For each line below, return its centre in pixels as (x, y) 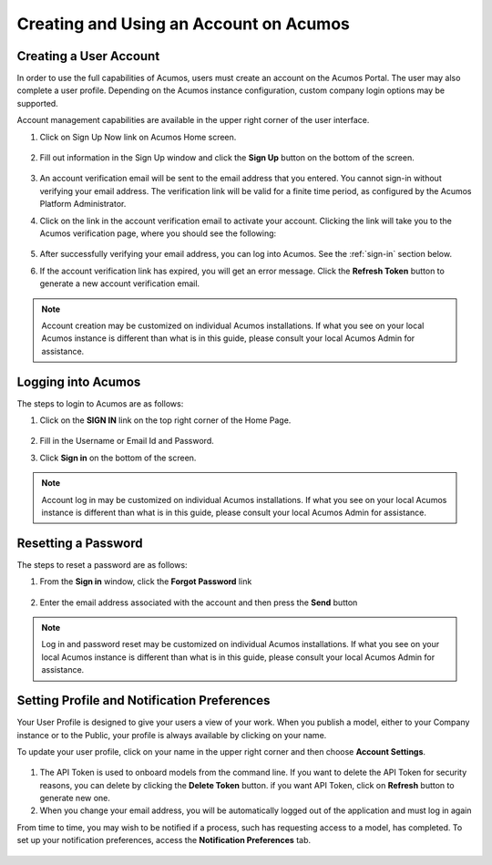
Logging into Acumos (79, 381)
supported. (37, 103)
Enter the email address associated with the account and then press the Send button (199, 602)
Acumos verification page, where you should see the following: (158, 233)
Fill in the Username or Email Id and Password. (127, 441)
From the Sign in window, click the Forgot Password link (146, 582)
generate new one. (75, 798)
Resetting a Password (80, 543)
